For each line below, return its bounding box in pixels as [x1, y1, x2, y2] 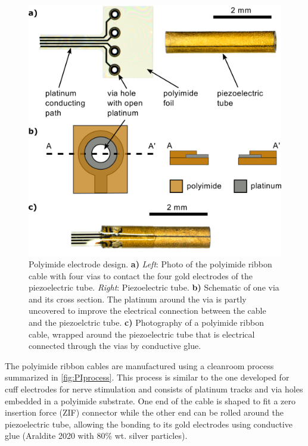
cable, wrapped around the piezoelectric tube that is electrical [29, 328, 255, 340]
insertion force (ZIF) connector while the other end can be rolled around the [5, 406, 284, 419]
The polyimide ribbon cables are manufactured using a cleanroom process [5, 359, 274, 372]
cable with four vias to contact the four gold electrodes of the [29, 269, 253, 282]
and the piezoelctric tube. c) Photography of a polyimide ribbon [29, 316, 264, 329]
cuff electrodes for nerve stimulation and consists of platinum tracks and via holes [5, 383, 303, 395]
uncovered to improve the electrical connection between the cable [29, 304, 266, 317]
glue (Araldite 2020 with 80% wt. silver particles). [5, 429, 188, 442]
